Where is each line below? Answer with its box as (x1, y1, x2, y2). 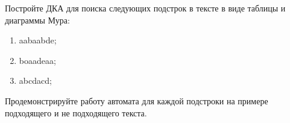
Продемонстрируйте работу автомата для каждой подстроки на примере (5, 94, 268, 107)
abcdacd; (19, 74, 52, 87)
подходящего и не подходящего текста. (5, 106, 147, 119)
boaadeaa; (19, 54, 56, 66)
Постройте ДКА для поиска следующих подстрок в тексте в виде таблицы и (5, 2, 286, 14)
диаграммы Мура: (5, 13, 70, 26)
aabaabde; (19, 34, 57, 46)
